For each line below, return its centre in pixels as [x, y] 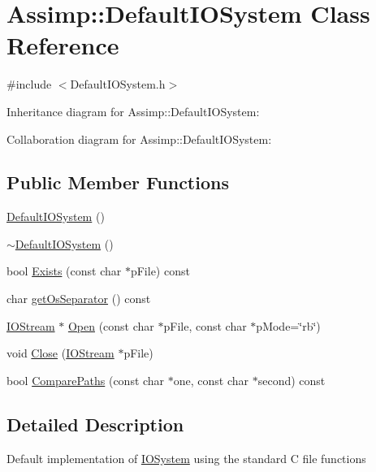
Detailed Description [95, 424]
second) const [292, 380]
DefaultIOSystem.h [118, 84]
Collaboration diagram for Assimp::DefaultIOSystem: [139, 139]
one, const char [211, 380]
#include [29, 84]
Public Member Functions [118, 182]
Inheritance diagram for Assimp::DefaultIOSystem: [133, 111]
